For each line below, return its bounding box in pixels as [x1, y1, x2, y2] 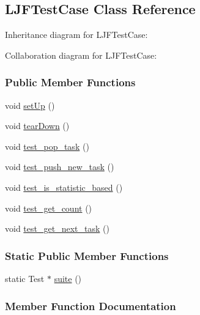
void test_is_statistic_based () [5, 180, 123, 193]
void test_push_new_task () [5, 160, 114, 173]
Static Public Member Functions [5, 248, 169, 263]
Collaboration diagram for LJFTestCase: [5, 48, 157, 61]
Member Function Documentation [5, 298, 176, 313]
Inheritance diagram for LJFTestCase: [5, 28, 148, 41]
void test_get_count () [5, 201, 92, 214]
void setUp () [5, 98, 55, 111]
